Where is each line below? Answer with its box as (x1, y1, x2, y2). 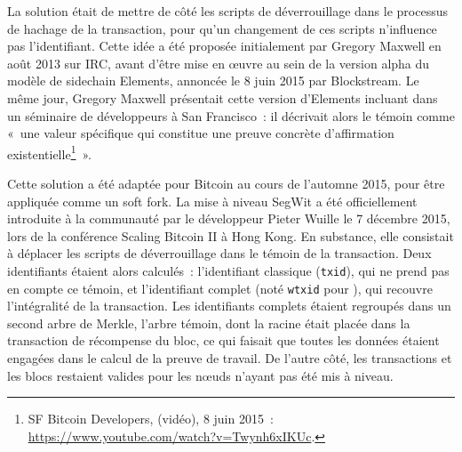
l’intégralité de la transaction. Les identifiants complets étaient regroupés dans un (7, 296, 451, 315)
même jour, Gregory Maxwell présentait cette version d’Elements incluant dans (7, 88, 438, 107)
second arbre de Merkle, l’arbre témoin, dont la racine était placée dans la (7, 313, 410, 332)
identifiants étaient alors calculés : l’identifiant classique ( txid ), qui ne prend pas (7, 261, 450, 279)
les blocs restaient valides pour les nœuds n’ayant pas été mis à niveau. (7, 366, 394, 384)
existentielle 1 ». (7, 141, 92, 163)
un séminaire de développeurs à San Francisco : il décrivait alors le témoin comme (7, 106, 455, 125)
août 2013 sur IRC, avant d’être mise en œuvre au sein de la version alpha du (7, 53, 430, 72)
